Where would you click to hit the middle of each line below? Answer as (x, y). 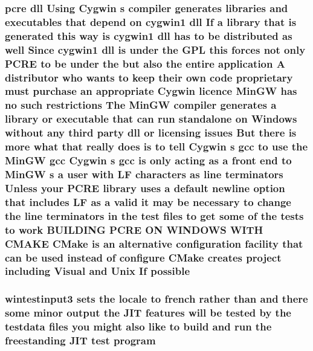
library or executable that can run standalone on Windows (151, 119)
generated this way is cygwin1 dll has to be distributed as (149, 35)
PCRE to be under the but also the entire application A (145, 63)
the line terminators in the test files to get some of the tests (154, 215)
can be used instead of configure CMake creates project (143, 257)
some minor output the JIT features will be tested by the (148, 313)
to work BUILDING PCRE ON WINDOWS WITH (134, 229)
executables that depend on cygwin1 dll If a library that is (151, 21)
